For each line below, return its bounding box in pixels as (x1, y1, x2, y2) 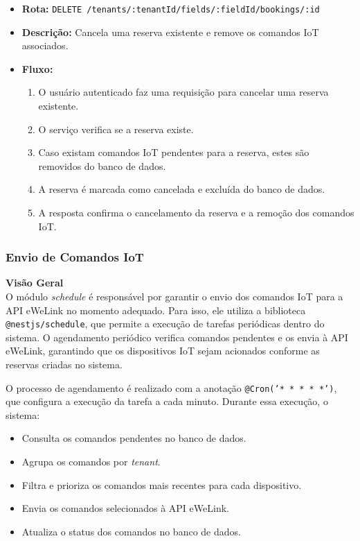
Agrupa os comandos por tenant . (21, 454, 161, 469)
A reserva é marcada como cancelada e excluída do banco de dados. (38, 182, 325, 196)
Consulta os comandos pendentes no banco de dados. (21, 431, 246, 445)
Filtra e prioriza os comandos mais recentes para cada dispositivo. (21, 477, 302, 492)
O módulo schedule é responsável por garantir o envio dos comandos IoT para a (6, 289, 343, 303)
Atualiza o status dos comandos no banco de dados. (21, 524, 241, 538)
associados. (21, 38, 69, 53)
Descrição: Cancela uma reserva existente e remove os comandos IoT (21, 24, 319, 39)
